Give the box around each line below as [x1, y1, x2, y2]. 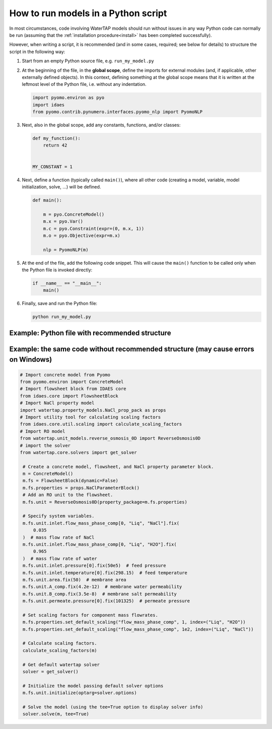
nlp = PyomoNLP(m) [43, 247, 89, 253]
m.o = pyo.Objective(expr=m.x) [43, 232, 120, 238]
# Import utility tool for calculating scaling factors [20, 414, 161, 420]
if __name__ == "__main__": [32, 280, 102, 286]
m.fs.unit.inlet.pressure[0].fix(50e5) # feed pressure [23, 563, 166, 568]
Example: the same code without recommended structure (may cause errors [9, 345, 254, 353]
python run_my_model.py [32, 314, 92, 320]
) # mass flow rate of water [23, 556, 98, 561]
